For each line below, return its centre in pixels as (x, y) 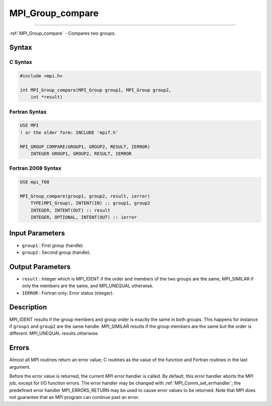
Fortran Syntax (28, 112)
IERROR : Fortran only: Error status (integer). (68, 293)
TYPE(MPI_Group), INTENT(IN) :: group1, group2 (90, 203)
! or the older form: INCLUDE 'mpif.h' (69, 132)
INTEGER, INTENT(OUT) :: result (71, 210)
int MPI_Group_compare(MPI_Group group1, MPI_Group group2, (96, 90)
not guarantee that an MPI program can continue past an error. (74, 397)
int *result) (47, 97)
